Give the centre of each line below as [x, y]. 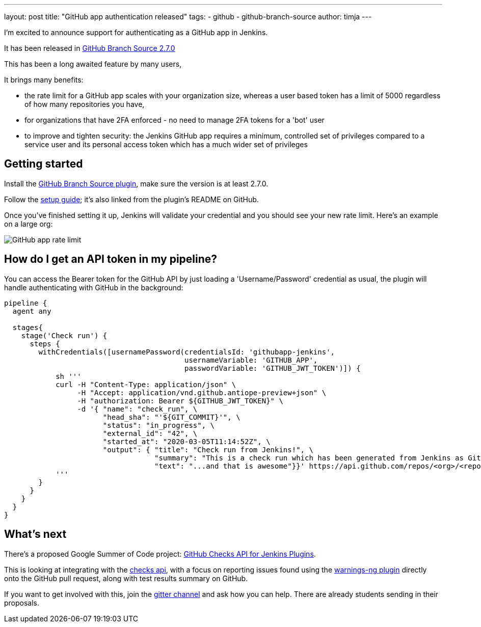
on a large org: [29, 224]
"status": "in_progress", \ [159, 425]
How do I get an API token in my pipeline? [111, 259]
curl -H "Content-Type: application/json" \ [146, 384]
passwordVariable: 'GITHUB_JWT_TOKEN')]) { [273, 368]
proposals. [22, 603]
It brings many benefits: [44, 80]
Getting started [44, 164]
